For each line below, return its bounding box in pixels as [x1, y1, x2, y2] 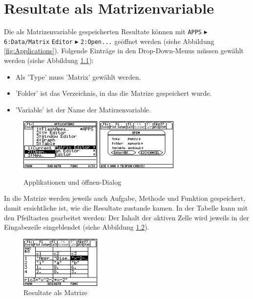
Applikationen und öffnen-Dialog [23, 176, 122, 187]
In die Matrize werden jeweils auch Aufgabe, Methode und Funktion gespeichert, [4, 193, 245, 203]
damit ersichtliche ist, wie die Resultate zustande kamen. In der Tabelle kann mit [4, 203, 248, 213]
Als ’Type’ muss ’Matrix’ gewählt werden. [15, 71, 141, 82]
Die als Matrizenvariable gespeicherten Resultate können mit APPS [4, 26, 202, 37]
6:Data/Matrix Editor [4, 38, 73, 45]
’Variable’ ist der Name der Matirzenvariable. [15, 104, 151, 114]
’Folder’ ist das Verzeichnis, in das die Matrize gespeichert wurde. [15, 88, 212, 98]
